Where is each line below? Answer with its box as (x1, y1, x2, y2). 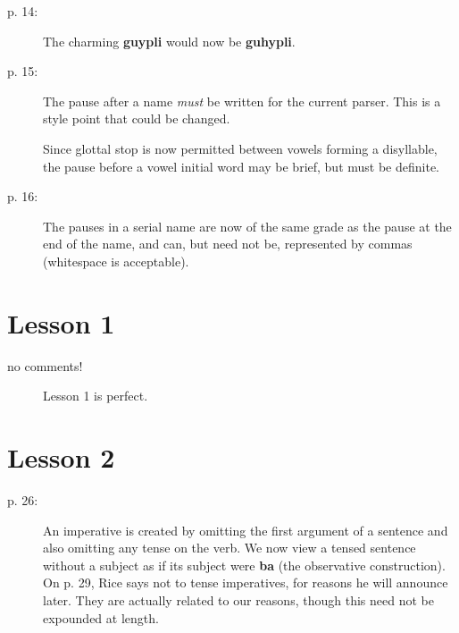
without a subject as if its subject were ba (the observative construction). (43, 555, 446, 574)
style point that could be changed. (43, 109, 230, 128)
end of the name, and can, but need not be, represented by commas (43, 234, 413, 253)
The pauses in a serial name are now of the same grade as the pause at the (43, 216, 452, 235)
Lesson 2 (7, 439, 115, 476)
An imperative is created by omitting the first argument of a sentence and (43, 520, 448, 539)
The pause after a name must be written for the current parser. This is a (43, 91, 441, 110)
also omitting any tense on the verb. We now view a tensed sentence (43, 538, 416, 557)
